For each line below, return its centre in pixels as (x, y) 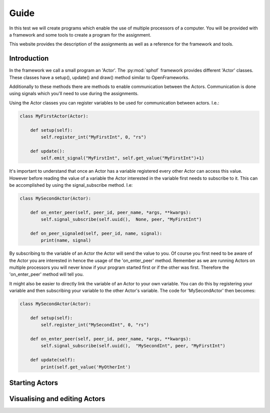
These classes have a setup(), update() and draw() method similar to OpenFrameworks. (99, 77)
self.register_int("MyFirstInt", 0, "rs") (94, 137)
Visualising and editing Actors (57, 399)
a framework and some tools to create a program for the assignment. (80, 35)
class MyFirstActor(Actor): (54, 116)
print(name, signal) (66, 241)
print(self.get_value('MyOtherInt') (86, 367)
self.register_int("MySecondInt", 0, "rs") (95, 325)
